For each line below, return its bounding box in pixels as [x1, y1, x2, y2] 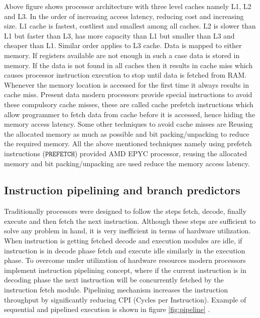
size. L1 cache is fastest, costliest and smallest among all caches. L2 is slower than [4, 21, 256, 31]
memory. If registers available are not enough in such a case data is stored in [4, 50, 240, 60]
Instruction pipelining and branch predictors [4, 182, 240, 198]
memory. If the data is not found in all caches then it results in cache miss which [4, 60, 253, 70]
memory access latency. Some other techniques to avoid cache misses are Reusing [4, 119, 253, 129]
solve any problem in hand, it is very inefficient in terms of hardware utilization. [4, 225, 251, 236]
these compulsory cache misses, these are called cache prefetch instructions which [4, 99, 253, 109]
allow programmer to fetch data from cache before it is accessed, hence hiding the [4, 109, 255, 119]
